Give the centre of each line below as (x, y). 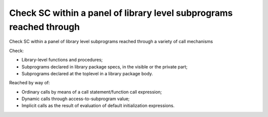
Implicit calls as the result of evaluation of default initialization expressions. (98, 106)
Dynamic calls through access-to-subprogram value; (76, 99)
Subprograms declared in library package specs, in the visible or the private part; (105, 66)
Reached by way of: (30, 83)
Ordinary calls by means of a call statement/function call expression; (92, 92)
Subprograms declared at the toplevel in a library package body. (87, 73)
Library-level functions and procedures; (62, 60)
